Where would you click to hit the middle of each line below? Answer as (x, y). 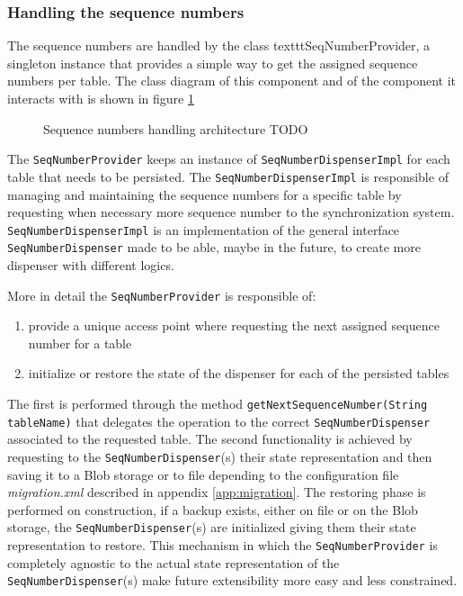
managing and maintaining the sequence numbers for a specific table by (205, 194)
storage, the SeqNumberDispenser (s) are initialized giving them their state (212, 527)
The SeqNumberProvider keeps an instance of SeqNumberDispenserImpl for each (229, 159)
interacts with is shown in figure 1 (101, 98)
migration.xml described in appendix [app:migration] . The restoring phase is (217, 492)
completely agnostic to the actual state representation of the (174, 562)
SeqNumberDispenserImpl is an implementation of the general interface (204, 229)
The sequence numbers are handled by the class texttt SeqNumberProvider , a (219, 45)
